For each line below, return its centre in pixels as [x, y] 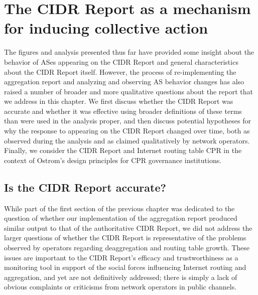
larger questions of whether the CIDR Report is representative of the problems [125, 238]
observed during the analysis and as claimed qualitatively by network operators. [127, 140]
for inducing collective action [106, 28]
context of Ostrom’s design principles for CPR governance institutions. [113, 160]
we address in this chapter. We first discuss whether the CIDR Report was [119, 101]
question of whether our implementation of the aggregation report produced [121, 218]
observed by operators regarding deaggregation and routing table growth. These [127, 248]
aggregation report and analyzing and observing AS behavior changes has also [124, 82]
